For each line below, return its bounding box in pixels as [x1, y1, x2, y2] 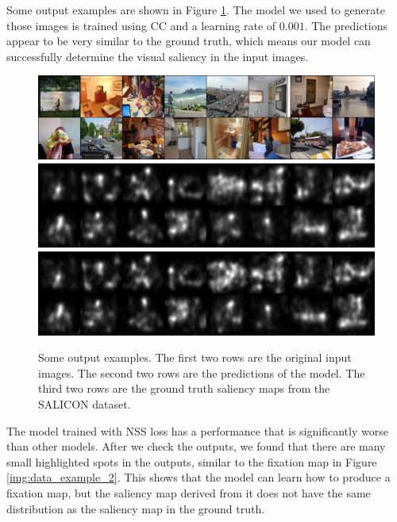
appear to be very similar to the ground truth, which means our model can [6, 33, 371, 49]
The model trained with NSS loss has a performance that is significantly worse [6, 422, 388, 439]
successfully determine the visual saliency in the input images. [6, 48, 309, 64]
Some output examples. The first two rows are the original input [38, 349, 352, 366]
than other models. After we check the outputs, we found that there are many [6, 438, 386, 455]
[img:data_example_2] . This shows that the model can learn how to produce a [6, 469, 391, 486]
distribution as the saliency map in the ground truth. [6, 500, 265, 516]
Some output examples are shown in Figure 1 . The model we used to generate [6, 2, 385, 17]
